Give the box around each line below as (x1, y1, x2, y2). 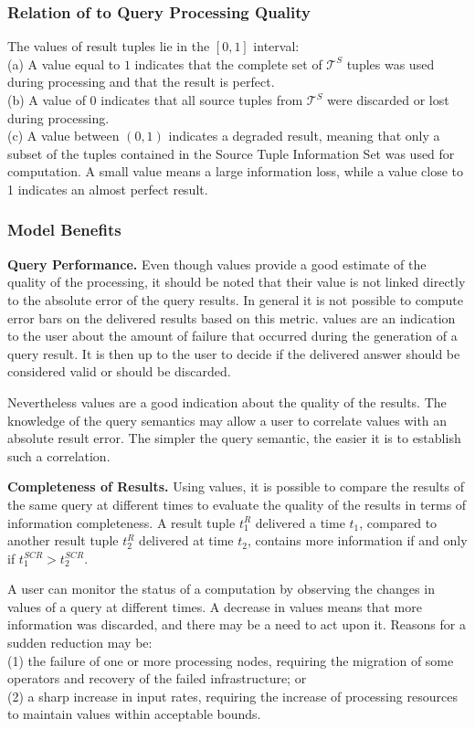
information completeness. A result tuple (7, 512, 236, 532)
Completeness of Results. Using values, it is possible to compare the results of (7, 477, 464, 496)
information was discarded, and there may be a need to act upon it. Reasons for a (7, 615, 466, 634)
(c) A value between (7, 126, 120, 145)
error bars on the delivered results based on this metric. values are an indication (7, 308, 456, 327)
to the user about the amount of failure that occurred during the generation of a (7, 326, 458, 345)
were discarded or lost (327, 90, 449, 109)
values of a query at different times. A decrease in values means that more (7, 597, 422, 616)
